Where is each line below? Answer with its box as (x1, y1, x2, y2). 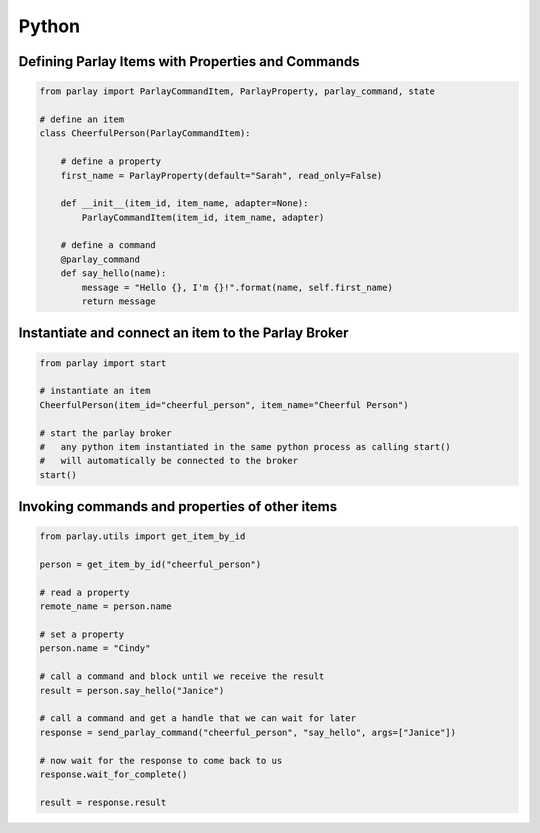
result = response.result (39, 796, 167, 808)
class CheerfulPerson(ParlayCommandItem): (39, 128, 251, 139)
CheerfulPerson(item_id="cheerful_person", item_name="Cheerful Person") (39, 399, 409, 410)
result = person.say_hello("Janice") (39, 685, 225, 696)
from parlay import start (39, 357, 167, 369)
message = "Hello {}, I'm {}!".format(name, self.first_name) (81, 281, 394, 293)
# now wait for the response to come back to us (39, 755, 283, 766)
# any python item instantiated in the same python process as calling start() (39, 441, 452, 452)
